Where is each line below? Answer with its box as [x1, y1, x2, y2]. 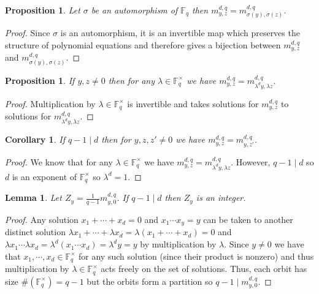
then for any [108, 73, 155, 86]
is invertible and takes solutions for [127, 97, 259, 110]
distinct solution [5, 225, 66, 238]
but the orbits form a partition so [86, 274, 213, 287]
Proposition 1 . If [5, 73, 75, 86]
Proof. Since [5, 26, 50, 39]
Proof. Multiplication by [5, 97, 96, 110]
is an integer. [196, 191, 246, 204]
